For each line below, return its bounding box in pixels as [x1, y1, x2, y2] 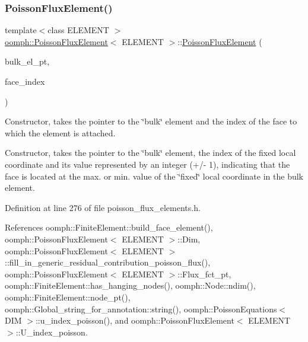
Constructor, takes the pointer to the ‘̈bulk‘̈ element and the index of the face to [5, 115, 297, 127]
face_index [5, 75, 45, 87]
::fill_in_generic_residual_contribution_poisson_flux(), [5, 256, 211, 269]
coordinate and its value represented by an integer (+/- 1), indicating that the [5, 158, 290, 170]
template [5, 24, 37, 36]
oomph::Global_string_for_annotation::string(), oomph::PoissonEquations [5, 302, 277, 315]
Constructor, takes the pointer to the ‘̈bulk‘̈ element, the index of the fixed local [5, 146, 296, 159]
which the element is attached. [5, 126, 116, 139]
